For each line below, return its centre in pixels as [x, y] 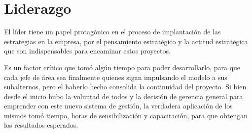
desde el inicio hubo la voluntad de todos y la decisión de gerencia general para [124, 96]
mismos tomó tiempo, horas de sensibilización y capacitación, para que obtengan [126, 115]
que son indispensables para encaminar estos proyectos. [87, 51]
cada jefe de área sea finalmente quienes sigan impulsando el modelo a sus [116, 77]
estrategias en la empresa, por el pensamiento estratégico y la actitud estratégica [126, 41]
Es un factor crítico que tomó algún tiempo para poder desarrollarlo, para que [122, 67]
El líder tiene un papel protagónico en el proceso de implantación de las [112, 32]
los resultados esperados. [41, 125]
